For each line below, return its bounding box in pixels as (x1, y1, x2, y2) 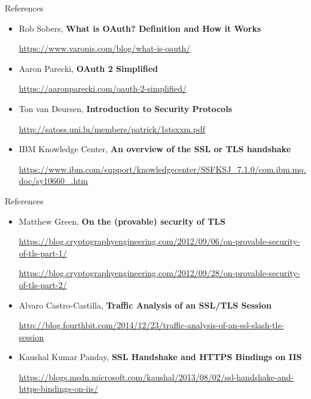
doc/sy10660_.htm (19, 174, 88, 187)
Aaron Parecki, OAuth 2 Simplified (19, 62, 158, 74)
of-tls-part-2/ (19, 278, 67, 291)
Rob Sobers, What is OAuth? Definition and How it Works (19, 22, 261, 34)
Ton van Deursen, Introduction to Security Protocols (19, 102, 232, 114)
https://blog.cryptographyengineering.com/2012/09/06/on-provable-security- (19, 235, 300, 247)
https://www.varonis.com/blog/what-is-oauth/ (19, 42, 191, 55)
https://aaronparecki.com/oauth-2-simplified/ (19, 82, 187, 95)
